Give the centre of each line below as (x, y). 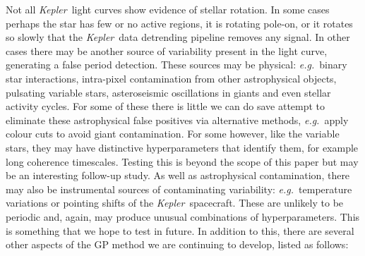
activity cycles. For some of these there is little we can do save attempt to (166, 106)
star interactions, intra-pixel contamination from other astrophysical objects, (171, 78)
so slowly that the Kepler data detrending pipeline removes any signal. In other (178, 37)
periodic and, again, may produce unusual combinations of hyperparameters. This (183, 216)
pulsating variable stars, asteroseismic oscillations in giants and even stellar (168, 92)
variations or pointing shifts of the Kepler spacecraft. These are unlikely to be (175, 203)
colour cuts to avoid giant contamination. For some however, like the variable (173, 134)
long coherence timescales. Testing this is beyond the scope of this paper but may (182, 161)
